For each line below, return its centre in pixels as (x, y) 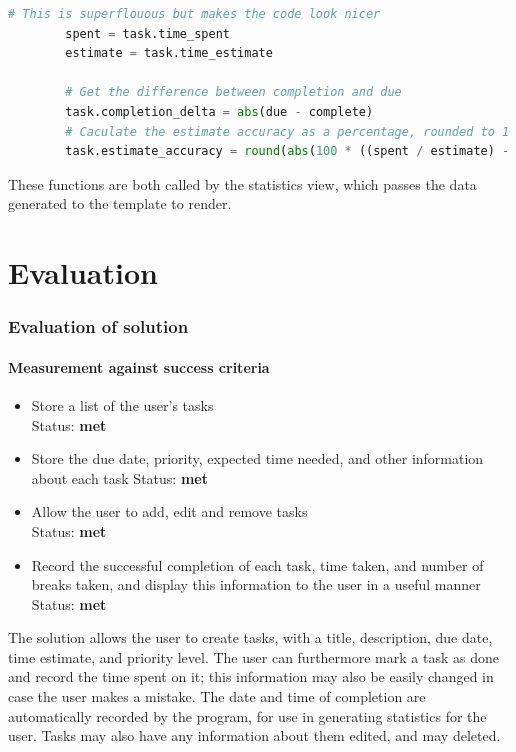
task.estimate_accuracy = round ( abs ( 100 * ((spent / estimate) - (287, 151)
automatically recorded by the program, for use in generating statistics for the (247, 715)
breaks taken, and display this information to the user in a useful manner (256, 584)
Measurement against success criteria (139, 366)
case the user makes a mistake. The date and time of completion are (217, 696)
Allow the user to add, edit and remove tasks (169, 511)
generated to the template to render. (120, 203)
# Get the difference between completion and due (233, 92)
